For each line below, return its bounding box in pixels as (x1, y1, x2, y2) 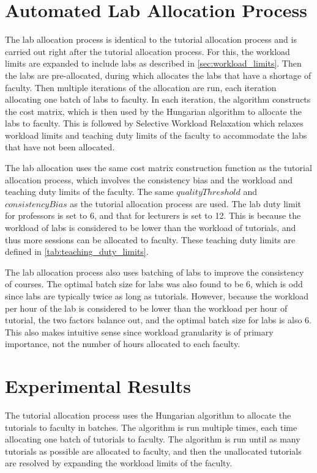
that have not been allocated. (5, 141, 115, 153)
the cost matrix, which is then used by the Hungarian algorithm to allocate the (5, 105, 302, 117)
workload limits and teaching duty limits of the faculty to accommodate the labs (5, 128, 307, 141)
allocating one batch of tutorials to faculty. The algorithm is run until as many (5, 433, 300, 446)
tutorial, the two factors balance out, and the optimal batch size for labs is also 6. (5, 313, 311, 326)
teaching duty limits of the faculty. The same (5, 185, 174, 198)
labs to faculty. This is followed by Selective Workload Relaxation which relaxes (5, 117, 304, 130)
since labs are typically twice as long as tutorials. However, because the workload (5, 290, 309, 302)
